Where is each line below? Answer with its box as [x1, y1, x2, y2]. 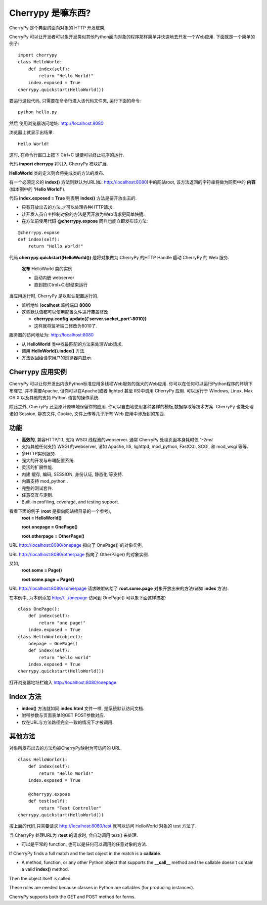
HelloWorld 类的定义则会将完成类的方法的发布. [9, 170, 105, 176]
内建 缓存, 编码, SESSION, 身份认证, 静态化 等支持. [21, 471, 124, 477]
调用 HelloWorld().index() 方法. [21, 348, 86, 354]
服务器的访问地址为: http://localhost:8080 [9, 332, 94, 338]
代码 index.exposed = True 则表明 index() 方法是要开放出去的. [9, 195, 137, 201]
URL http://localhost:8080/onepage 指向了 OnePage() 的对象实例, [9, 542, 143, 548]
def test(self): [28, 798, 68, 804]
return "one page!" [39, 620, 86, 625]
